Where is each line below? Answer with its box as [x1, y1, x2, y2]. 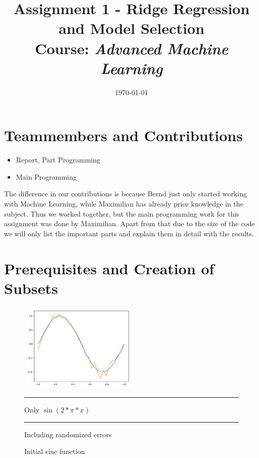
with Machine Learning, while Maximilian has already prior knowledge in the [4, 198, 243, 209]
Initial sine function [24, 446, 85, 456]
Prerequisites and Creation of [4, 258, 214, 278]
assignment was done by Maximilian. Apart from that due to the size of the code [4, 218, 255, 229]
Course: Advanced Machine [34, 37, 229, 59]
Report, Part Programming [16, 154, 101, 165]
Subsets [4, 277, 58, 298]
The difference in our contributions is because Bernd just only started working [4, 188, 247, 199]
